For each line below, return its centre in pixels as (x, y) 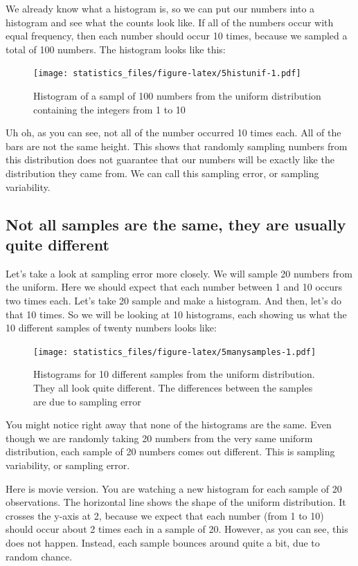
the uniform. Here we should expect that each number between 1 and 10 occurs (174, 287)
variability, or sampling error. (68, 465)
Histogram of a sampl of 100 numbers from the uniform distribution (177, 96)
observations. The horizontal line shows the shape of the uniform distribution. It (176, 502)
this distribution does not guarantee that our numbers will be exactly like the (170, 159)
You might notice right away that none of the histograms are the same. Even (169, 424)
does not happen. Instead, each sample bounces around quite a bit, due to (163, 542)
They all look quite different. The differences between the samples (173, 387)
